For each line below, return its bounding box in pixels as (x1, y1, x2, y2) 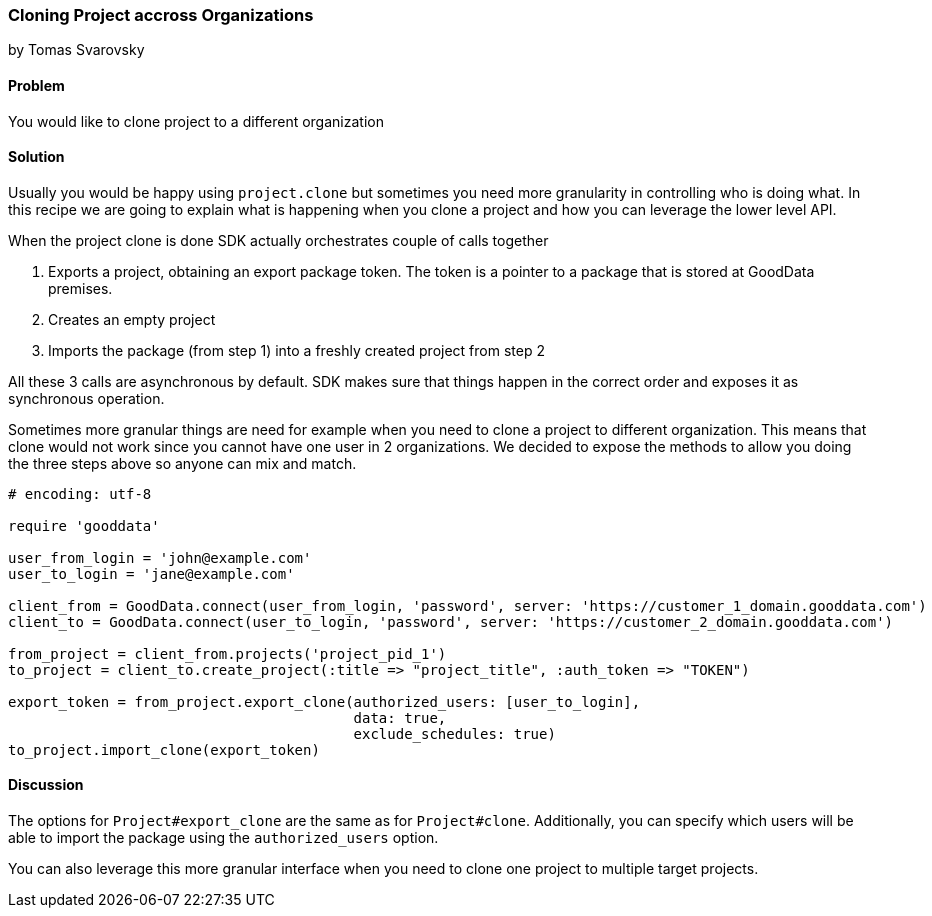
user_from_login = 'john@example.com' (8, 549, 312, 566)
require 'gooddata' (8, 517, 160, 534)
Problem (8, 76, 65, 94)
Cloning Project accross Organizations (8, 5, 314, 25)
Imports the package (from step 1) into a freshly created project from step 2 (48, 341, 545, 359)
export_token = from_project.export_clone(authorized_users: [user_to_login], (8, 693, 641, 710)
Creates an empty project (48, 310, 216, 328)
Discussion (8, 776, 84, 794)
